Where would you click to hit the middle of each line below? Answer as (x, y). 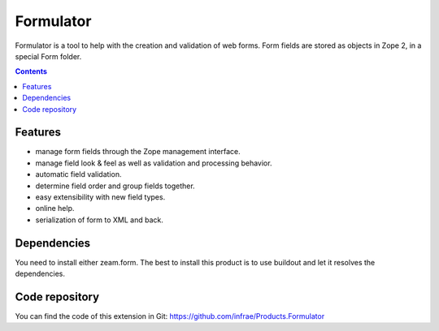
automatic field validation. (78, 174)
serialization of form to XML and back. (100, 220)
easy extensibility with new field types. (100, 197)
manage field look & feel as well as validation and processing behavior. (154, 163)
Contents (31, 71)
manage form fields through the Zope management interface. (138, 152)
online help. (55, 208)
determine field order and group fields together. (115, 186)
